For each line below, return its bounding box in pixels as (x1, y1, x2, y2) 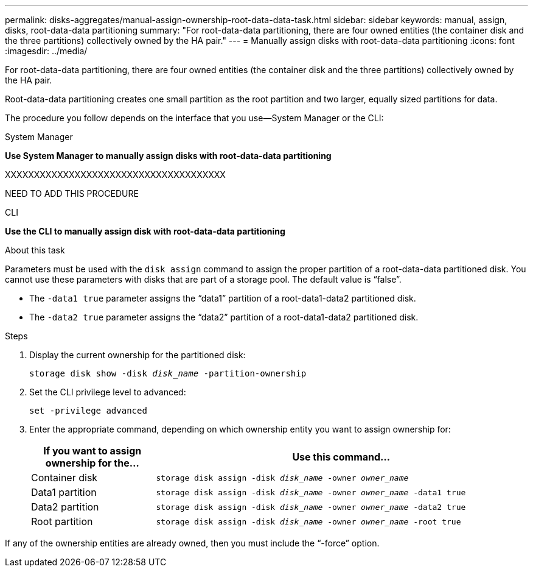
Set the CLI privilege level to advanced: (29, 387, 186, 397)
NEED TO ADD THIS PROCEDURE (5, 188, 139, 199)
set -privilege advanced (29, 406, 147, 415)
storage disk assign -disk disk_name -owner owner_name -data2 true (156, 502, 466, 512)
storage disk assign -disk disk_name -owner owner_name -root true (156, 517, 461, 526)
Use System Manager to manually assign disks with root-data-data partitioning (5, 150, 332, 161)
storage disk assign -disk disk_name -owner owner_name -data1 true (156, 487, 466, 497)
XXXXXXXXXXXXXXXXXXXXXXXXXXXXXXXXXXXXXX (5, 169, 226, 180)
